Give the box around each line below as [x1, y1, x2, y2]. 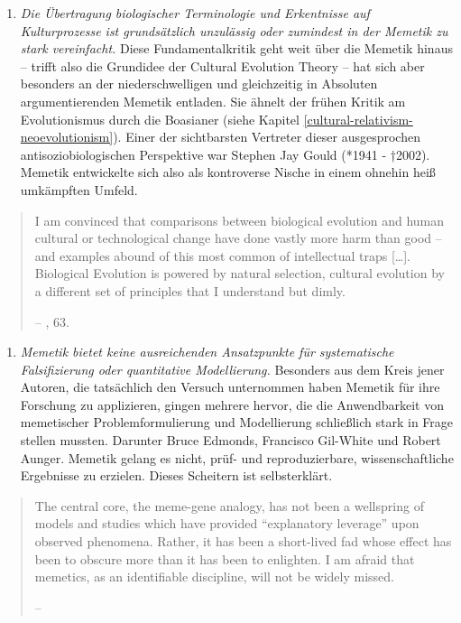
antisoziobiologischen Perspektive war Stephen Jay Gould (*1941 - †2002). [20, 144, 430, 163]
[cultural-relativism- [303, 109, 413, 128]
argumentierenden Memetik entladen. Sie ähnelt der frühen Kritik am [20, 91, 406, 110]
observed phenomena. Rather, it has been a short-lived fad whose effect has [34, 532, 452, 551]
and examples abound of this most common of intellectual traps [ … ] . [34, 246, 410, 265]
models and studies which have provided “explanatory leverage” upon [34, 514, 420, 533]
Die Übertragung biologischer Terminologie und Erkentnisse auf [20, 4, 370, 22]
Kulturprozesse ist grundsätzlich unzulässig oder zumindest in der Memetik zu [20, 21, 448, 40]
